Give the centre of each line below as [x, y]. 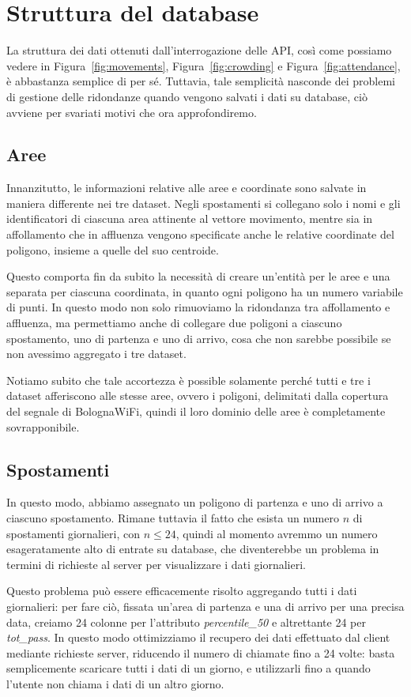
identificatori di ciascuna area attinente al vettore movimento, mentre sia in [190, 219]
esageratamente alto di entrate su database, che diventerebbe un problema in [193, 549]
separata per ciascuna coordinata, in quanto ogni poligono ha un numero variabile [205, 291]
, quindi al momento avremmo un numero [277, 533]
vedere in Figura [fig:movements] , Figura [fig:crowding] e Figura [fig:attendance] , [204, 65]
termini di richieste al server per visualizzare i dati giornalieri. [156, 564]
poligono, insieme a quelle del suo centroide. [113, 249]
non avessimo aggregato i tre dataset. [96, 354]
